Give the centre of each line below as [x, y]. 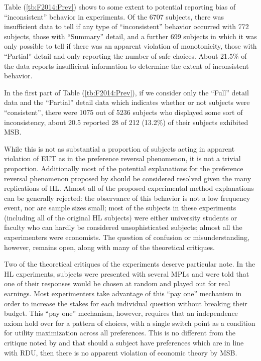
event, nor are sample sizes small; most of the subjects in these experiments [120, 208]
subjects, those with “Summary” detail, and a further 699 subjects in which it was [130, 36]
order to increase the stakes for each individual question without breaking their [126, 303]
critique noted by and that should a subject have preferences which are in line [124, 342]
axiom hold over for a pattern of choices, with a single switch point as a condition [130, 323]
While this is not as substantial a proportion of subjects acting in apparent [119, 148]
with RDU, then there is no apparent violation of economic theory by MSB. [121, 352]
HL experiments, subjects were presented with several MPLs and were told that [127, 273]
